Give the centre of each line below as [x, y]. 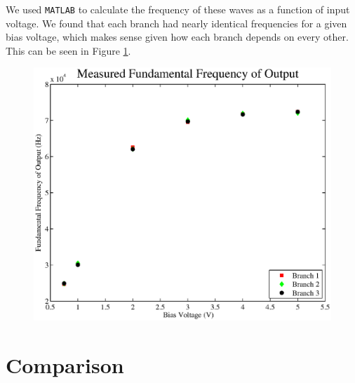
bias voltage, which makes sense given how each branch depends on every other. [177, 37]
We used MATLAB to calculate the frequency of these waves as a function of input [178, 9]
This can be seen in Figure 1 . [68, 50]
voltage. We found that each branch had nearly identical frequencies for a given [176, 23]
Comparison [65, 364]
